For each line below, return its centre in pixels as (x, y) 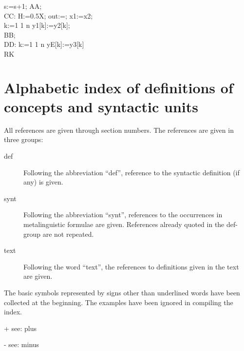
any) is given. (43, 182)
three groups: (24, 139)
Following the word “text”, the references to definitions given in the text (131, 266)
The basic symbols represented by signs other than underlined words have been (122, 292)
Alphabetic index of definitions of (119, 87)
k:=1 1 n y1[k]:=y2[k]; (37, 25)
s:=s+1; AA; (23, 6)
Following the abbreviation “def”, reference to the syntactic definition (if (131, 172)
